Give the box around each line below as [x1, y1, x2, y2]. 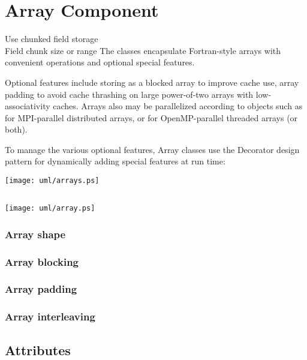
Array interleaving [5, 309, 95, 324]
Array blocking [5, 254, 79, 269]
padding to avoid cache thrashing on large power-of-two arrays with [5, 88, 254, 100]
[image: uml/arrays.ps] [5, 176, 100, 185]
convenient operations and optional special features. [5, 56, 195, 68]
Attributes [5, 340, 71, 359]
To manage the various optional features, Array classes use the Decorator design [5, 143, 300, 155]
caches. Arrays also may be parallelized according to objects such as [53, 100, 303, 112]
